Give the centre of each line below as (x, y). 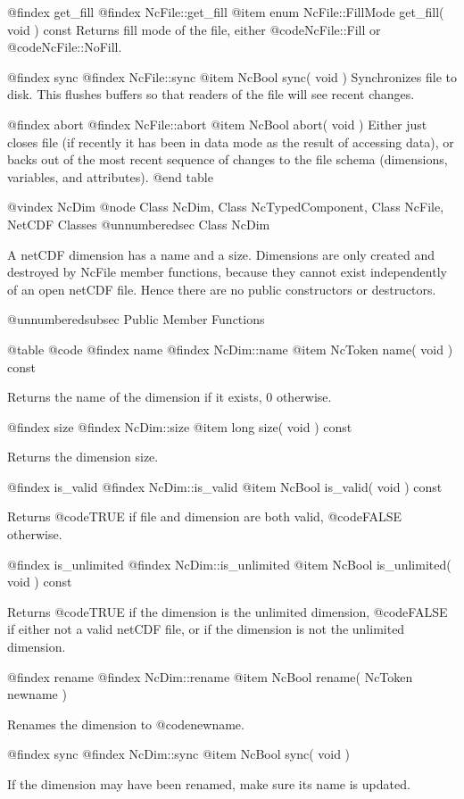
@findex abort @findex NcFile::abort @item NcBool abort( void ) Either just (217, 124)
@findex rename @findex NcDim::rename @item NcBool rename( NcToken (210, 676)
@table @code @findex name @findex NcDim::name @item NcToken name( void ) (230, 349)
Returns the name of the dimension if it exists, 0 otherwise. (170, 397)
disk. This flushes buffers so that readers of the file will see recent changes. (211, 94)
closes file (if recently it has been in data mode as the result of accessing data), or (231, 141)
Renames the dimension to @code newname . (126, 724)
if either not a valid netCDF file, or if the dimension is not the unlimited (206, 629)
